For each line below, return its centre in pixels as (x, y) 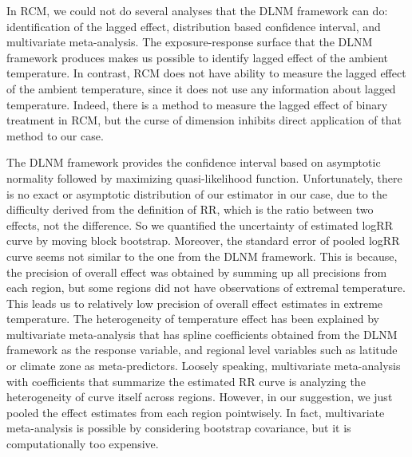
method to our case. (55, 135)
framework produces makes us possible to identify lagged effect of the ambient (198, 57)
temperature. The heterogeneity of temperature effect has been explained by (193, 319)
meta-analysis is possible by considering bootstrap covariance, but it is (179, 428)
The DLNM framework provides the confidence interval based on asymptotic (194, 162)
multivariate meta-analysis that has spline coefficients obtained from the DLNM (202, 334)
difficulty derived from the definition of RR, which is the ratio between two (190, 209)
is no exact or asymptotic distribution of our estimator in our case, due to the (197, 193)
